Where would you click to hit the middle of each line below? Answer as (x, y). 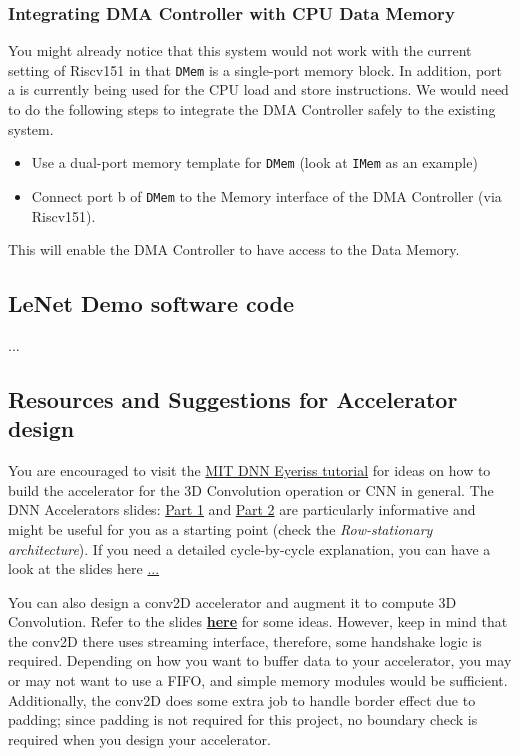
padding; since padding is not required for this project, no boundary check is (243, 719)
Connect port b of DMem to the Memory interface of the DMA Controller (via (266, 195)
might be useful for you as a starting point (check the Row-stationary (220, 528)
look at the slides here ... (84, 568)
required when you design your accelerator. (139, 738)
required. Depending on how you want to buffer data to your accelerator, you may (260, 660)
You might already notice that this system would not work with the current (240, 50)
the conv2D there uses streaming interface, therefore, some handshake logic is (245, 640)
